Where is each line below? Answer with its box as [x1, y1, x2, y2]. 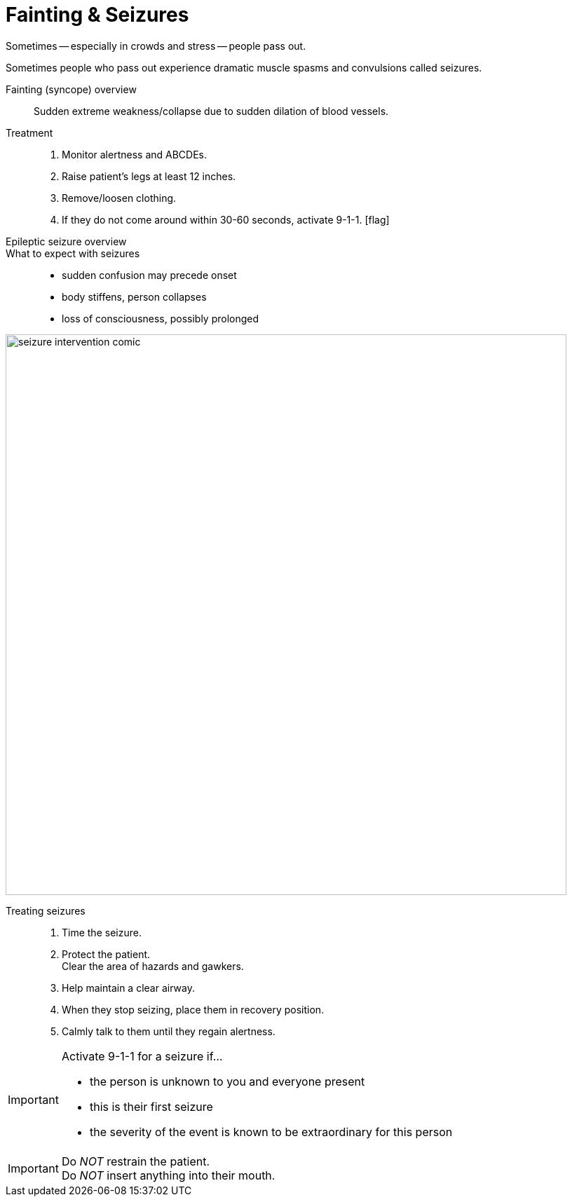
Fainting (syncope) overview [6, 83, 137, 95]
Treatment [6, 126, 53, 139]
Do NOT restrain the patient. [61, 1154, 210, 1168]
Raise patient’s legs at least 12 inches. [62, 170, 236, 182]
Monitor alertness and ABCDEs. [62, 148, 207, 161]
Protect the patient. [62, 948, 151, 960]
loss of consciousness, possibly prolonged [62, 312, 259, 325]
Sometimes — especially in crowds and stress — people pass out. [6, 39, 306, 52]
